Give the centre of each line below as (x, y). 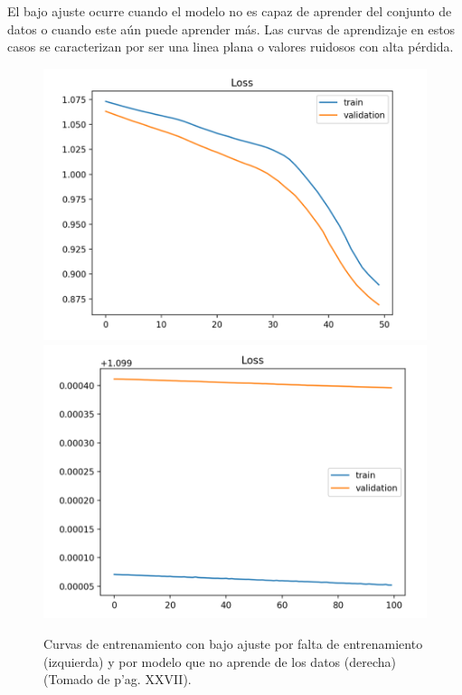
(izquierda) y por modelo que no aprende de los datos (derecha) (220, 661)
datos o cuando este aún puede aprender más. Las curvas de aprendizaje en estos (231, 29)
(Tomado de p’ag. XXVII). (118, 679)
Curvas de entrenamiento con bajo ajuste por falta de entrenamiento (233, 643)
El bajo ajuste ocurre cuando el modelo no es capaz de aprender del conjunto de (230, 11)
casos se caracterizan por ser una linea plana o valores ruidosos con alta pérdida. (231, 47)
